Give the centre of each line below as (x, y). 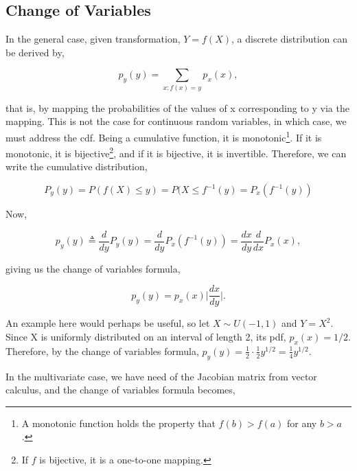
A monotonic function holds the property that (118, 423)
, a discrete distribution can (290, 39)
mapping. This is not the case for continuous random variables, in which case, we (176, 121)
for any (302, 423)
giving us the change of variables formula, (93, 268)
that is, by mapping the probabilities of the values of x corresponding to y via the (177, 107)
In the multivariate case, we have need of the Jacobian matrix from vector (161, 376)
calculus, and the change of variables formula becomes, (120, 390)
